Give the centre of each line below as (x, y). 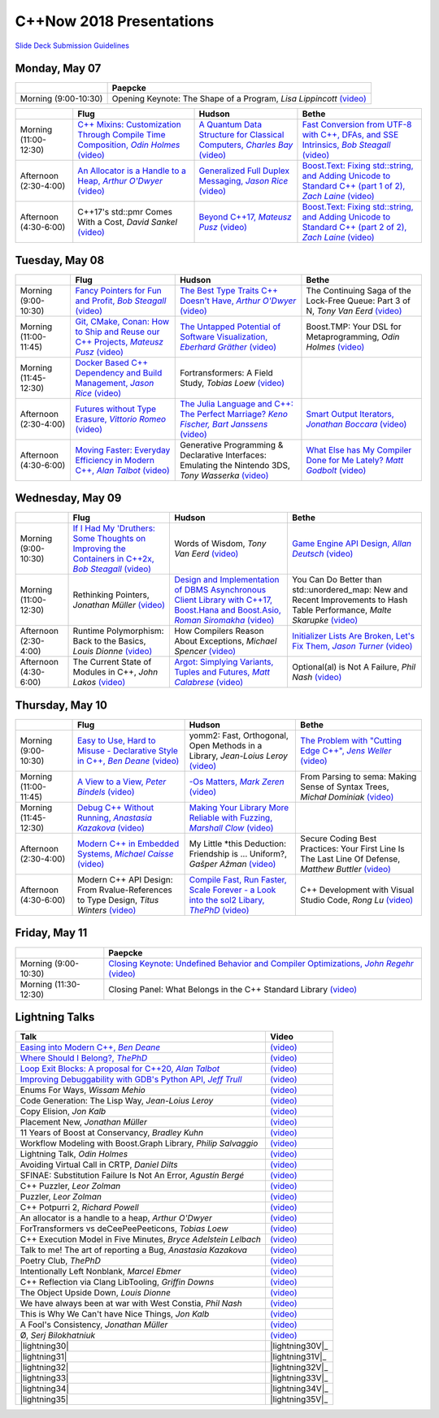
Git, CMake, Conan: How (122, 321)
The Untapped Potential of (230, 327)
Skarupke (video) (325, 620)
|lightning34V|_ (299, 1389)
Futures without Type (116, 409)
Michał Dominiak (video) (347, 797)
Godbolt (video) (336, 470)
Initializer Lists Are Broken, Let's (353, 636)
